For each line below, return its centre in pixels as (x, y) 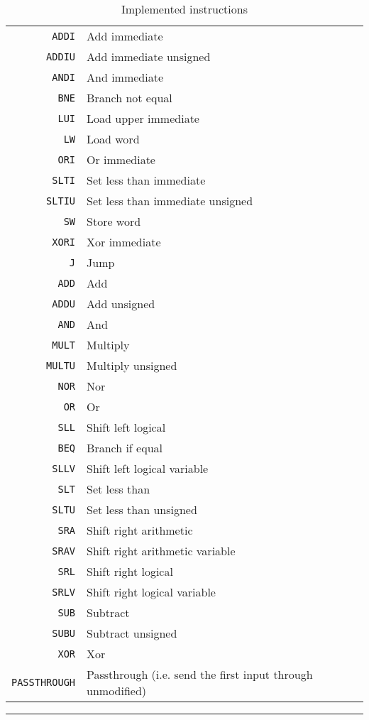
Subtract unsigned (132, 633)
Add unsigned (121, 304)
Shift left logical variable (148, 468)
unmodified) (117, 691)
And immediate (125, 77)
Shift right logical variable (151, 592)
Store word (114, 221)
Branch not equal (130, 98)
